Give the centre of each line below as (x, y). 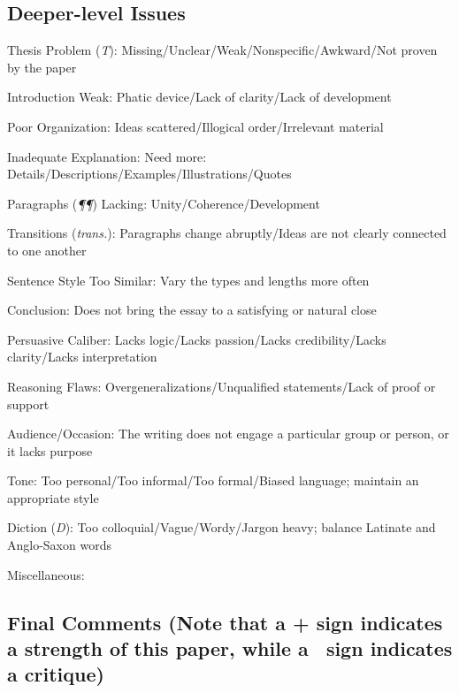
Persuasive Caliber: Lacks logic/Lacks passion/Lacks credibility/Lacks (197, 339)
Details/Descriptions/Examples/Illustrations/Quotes (149, 174)
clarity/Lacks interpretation (82, 357)
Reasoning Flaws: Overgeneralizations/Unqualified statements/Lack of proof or (222, 386)
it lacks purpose (50, 450)
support (28, 404)
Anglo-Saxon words (59, 545)
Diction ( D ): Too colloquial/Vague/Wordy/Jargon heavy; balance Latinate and (222, 527)
